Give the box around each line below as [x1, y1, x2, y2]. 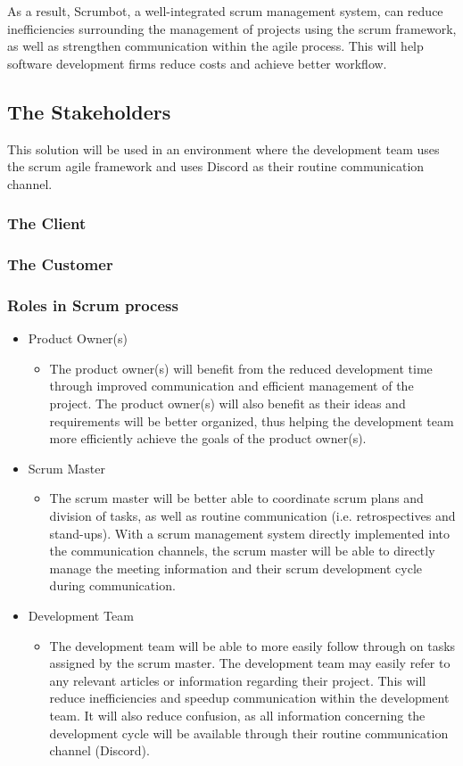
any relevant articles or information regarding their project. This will [49, 671, 426, 689]
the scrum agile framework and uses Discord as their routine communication [7, 157, 425, 176]
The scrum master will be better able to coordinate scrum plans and [49, 489, 424, 507]
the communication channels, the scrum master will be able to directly [49, 541, 435, 560]
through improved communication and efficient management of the [49, 376, 414, 395]
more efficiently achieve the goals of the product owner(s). [49, 429, 367, 448]
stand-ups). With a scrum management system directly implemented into [49, 523, 451, 542]
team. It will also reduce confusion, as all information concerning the [49, 705, 426, 724]
